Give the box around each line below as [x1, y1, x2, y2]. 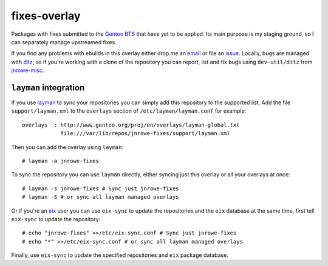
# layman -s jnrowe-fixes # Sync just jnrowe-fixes [22, 185, 179, 192]
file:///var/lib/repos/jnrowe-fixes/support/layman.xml [60, 130, 230, 137]
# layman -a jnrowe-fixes [22, 158, 100, 164]
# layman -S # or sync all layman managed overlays [22, 194, 179, 201]
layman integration [11, 82, 85, 93]
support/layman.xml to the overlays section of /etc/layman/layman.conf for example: [11, 107, 247, 115]
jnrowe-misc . [11, 67, 44, 74]
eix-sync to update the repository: [11, 215, 101, 222]
